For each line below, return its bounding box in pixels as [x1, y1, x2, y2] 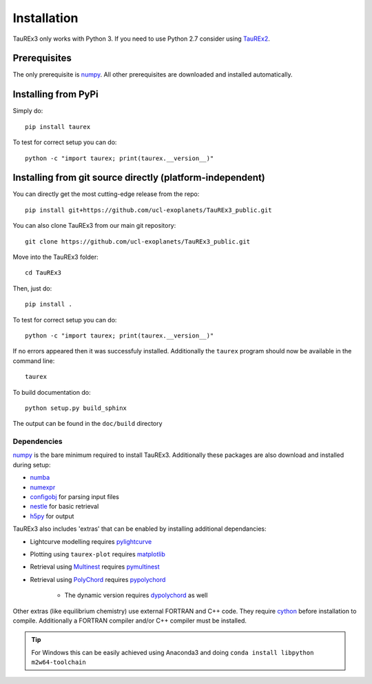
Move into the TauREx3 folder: [12, 253, 99, 261]
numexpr [30, 483, 56, 491]
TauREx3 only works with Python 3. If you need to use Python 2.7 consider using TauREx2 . [12, 35, 270, 43]
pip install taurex [25, 123, 91, 130]
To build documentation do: [12, 388, 91, 396]
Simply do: [12, 107, 43, 115]
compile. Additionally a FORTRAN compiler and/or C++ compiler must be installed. [12, 616, 247, 625]
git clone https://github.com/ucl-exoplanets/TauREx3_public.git [25, 237, 251, 245]
